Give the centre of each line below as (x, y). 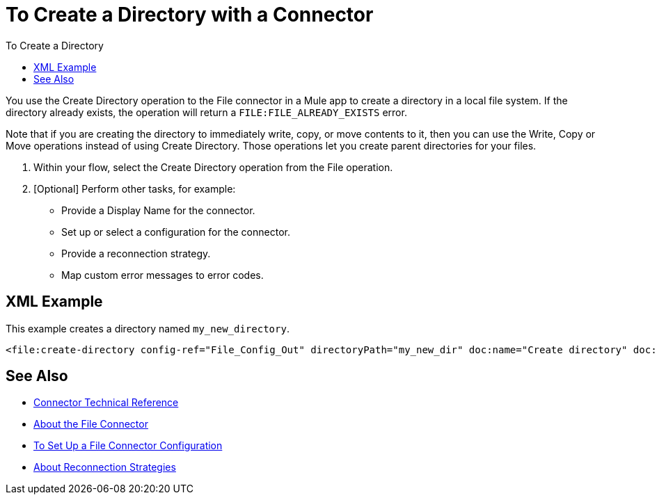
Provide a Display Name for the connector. (158, 210)
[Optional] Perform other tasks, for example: (135, 188)
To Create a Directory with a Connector (190, 15)
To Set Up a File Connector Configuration (128, 446)
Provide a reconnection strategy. (136, 253)
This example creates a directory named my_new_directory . (148, 328)
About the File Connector (91, 424)
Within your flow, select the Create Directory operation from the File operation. (213, 167)
